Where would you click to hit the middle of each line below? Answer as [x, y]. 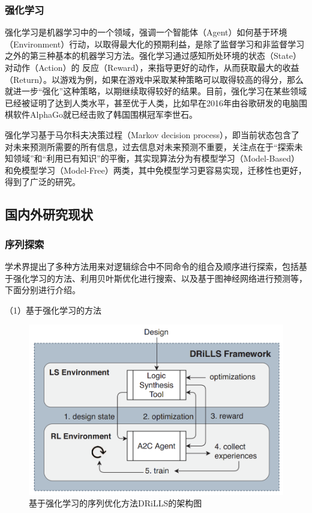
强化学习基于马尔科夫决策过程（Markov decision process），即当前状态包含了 [152, 134]
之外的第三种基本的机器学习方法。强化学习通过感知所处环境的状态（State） [153, 56]
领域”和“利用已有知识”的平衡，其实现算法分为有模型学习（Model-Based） [156, 158]
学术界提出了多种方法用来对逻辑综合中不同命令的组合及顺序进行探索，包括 [152, 266]
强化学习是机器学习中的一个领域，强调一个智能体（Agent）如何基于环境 [146, 32]
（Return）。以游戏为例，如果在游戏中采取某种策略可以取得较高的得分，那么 [154, 79]
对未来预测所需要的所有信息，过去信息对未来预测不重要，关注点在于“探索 [150, 146]
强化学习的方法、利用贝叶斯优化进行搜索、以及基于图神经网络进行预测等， [160, 278]
